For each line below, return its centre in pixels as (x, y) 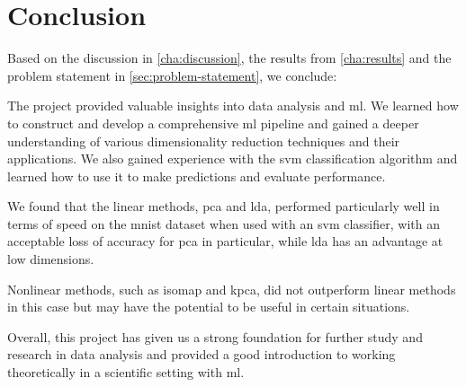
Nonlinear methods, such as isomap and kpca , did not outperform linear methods (232, 289)
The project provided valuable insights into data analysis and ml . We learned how (233, 106)
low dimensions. (51, 259)
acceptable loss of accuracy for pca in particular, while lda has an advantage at (225, 241)
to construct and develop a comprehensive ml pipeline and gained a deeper (213, 123)
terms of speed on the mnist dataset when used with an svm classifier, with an (224, 223)
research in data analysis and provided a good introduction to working (202, 354)
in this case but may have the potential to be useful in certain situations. (209, 307)
